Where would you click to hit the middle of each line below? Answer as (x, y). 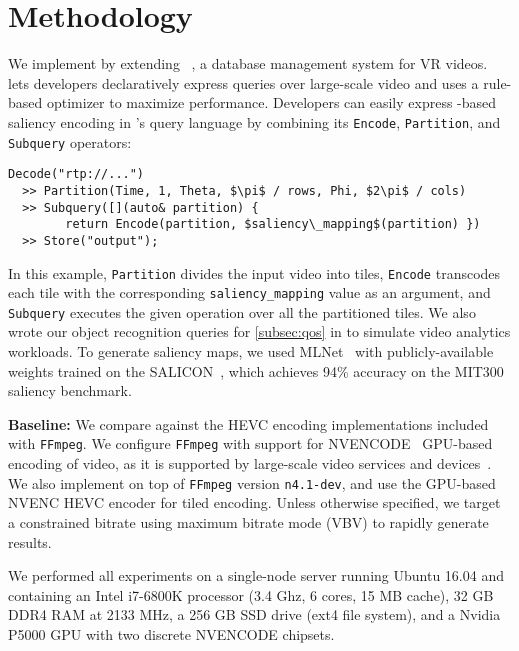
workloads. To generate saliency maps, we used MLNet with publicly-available (251, 351)
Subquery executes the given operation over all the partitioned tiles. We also (242, 311)
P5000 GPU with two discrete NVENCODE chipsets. (171, 633)
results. (30, 541)
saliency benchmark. (70, 390)
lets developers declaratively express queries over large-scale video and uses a (243, 82)
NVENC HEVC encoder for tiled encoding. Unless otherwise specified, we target (254, 502)
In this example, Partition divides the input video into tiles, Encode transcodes (254, 272)
